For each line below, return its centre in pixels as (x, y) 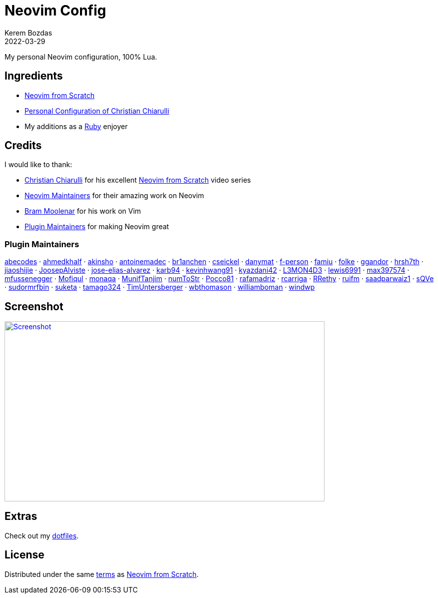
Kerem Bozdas (28, 33)
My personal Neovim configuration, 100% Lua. (81, 57)
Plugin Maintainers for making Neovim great (97, 227)
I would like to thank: (38, 165)
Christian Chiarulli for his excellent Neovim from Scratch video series (138, 180)
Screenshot (34, 306)
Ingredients (34, 76)
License (24, 555)
